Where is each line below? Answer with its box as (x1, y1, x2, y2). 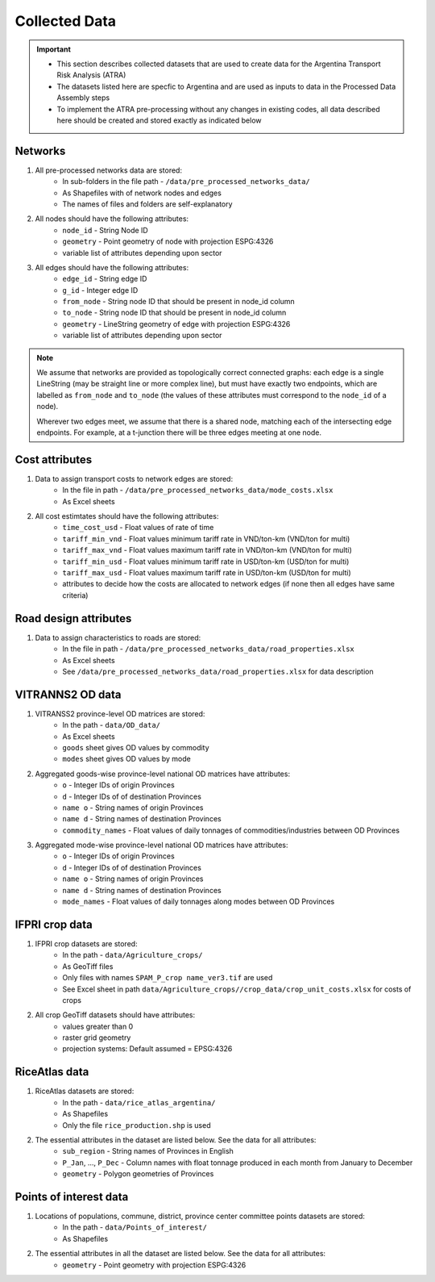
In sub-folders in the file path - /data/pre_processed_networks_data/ (62, 177, 310, 186)
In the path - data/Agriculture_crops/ (62, 950, 203, 960)
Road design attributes (14, 612, 132, 625)
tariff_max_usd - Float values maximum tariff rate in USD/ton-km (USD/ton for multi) (62, 568, 352, 578)
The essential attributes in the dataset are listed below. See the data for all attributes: (35, 1134, 317, 1145)
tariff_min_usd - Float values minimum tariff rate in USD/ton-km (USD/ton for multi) (62, 557, 350, 566)
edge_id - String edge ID (62, 274, 147, 284)
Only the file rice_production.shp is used (62, 1120, 211, 1130)
